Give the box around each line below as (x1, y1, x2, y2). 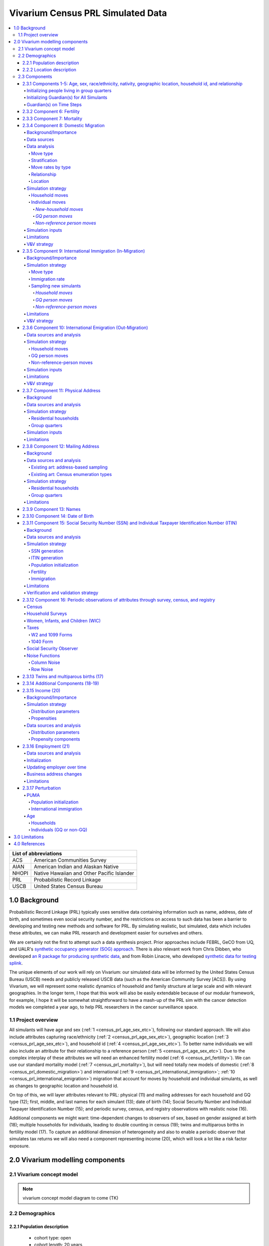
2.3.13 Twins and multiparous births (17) (22, 673, 104, 679)
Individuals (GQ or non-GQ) (31, 827, 88, 833)
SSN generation (31, 548, 64, 554)
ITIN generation (31, 555, 63, 561)
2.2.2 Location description (22, 66, 77, 72)
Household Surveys (26, 611, 67, 617)
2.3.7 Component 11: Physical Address (22, 387, 101, 393)
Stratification (31, 157, 57, 163)
